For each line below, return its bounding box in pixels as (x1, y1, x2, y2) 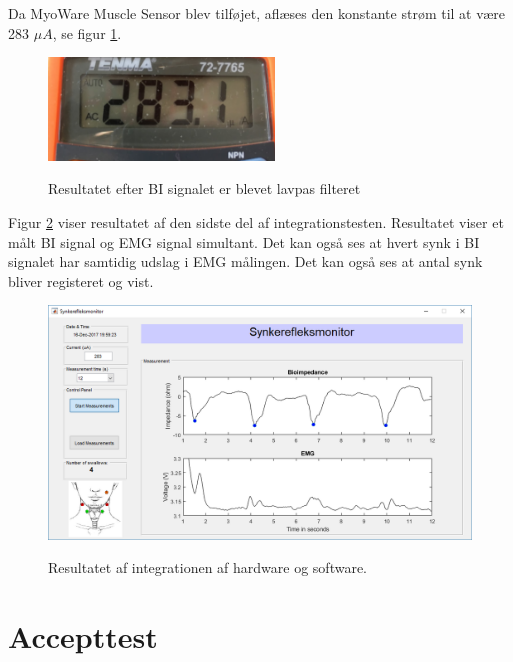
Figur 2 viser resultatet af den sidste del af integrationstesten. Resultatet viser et (8, 212, 504, 232)
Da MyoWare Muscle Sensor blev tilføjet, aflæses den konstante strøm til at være (8, 3, 506, 23)
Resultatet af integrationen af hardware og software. (48, 557, 368, 578)
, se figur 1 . (52, 22, 122, 43)
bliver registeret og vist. (8, 270, 154, 291)
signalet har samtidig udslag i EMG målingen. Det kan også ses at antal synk (8, 251, 483, 272)
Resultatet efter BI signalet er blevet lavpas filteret (48, 178, 361, 199)
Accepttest (8, 616, 158, 657)
